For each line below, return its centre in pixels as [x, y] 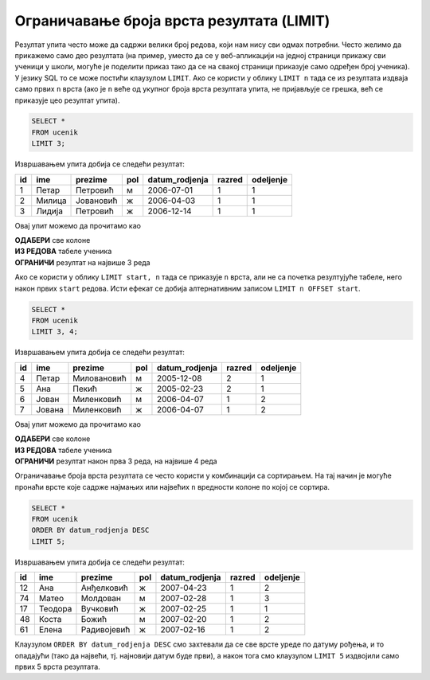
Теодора [55, 609]
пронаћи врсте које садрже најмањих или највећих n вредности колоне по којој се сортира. [172, 487]
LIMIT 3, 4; [55, 332]
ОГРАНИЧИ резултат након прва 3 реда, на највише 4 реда [116, 461]
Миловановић [100, 378]
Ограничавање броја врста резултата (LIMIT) [172, 21]
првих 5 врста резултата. [58, 666]
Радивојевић [106, 630]
